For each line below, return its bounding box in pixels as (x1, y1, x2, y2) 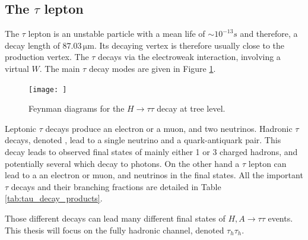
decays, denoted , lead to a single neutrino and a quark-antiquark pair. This (5, 134, 281, 146)
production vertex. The (5, 50, 89, 63)
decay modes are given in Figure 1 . (88, 62, 216, 74)
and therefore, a (240, 27, 298, 40)
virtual (5, 62, 29, 74)
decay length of (5, 39, 60, 51)
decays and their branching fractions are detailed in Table (11, 180, 221, 192)
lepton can (248, 157, 287, 169)
